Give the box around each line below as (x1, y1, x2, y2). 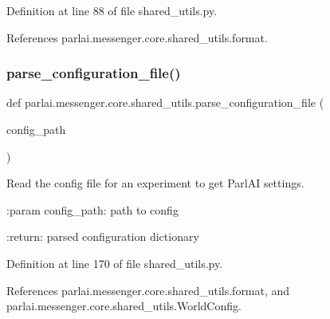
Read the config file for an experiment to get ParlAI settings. (6, 175, 304, 191)
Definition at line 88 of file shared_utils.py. (6, 2, 218, 18)
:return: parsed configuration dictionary (6, 228, 199, 245)
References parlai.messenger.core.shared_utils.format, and (6, 282, 290, 298)
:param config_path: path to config (6, 201, 179, 218)
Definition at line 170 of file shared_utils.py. (6, 254, 223, 271)
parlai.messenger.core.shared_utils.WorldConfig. (6, 297, 242, 314)
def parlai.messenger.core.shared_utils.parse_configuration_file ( (6, 94, 324, 111)
